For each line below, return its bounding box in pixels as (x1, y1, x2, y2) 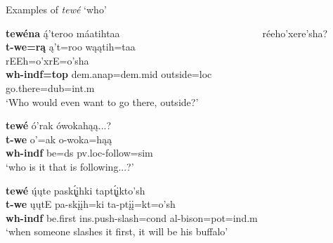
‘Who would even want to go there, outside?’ (6, 94, 199, 109)
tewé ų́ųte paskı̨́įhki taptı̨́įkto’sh (6, 183, 145, 197)
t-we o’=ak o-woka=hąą (6, 131, 112, 146)
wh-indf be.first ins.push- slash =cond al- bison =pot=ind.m (6, 210, 258, 225)
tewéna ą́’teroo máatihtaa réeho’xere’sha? (6, 25, 328, 40)
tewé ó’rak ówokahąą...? (6, 118, 112, 133)
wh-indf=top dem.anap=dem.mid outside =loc (6, 67, 212, 81)
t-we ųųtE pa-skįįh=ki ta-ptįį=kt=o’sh (6, 197, 176, 211)
